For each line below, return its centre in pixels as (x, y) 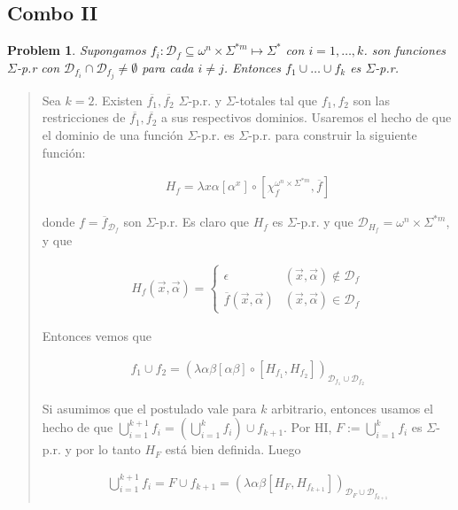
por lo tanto (108, 449)
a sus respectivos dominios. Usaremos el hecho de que (307, 117)
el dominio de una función (113, 135)
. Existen (118, 100)
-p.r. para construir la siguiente (333, 135)
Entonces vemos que (97, 336)
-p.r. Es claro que (202, 222)
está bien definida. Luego (233, 449)
